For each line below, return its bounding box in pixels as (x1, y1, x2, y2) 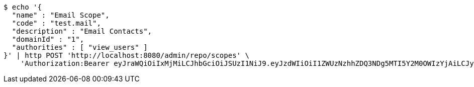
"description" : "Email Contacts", (12, 27, 152, 35)
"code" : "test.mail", (12, 19, 101, 27)
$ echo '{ (4, 3, 42, 11)
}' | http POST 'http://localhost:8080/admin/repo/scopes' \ (4, 51, 249, 59)
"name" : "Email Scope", (12, 11, 110, 19)
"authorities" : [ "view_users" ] (12, 43, 148, 51)
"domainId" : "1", (12, 35, 84, 43)
